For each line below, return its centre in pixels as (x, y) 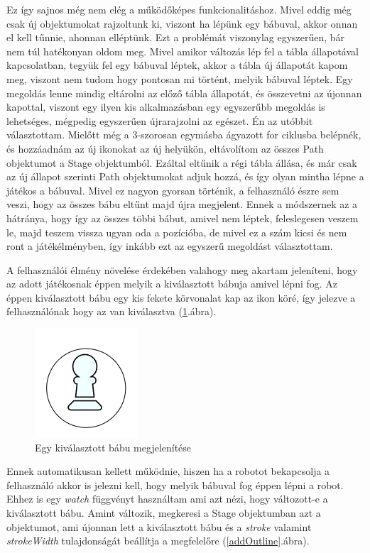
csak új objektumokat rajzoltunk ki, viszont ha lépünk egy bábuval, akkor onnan (182, 23)
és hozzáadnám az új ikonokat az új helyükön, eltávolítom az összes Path (165, 148)
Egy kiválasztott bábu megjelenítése (113, 447)
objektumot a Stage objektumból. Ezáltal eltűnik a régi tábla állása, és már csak (182, 162)
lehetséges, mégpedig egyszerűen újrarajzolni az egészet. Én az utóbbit (160, 120)
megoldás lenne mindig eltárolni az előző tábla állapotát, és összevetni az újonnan (184, 93)
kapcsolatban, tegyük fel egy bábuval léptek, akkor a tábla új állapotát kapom (177, 65)
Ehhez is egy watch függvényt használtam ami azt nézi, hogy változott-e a (167, 499)
